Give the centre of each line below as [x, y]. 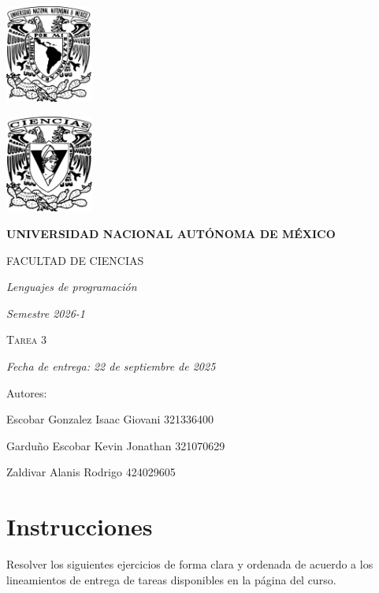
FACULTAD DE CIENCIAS [75, 260]
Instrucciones [80, 526]
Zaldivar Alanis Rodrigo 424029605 [91, 472]
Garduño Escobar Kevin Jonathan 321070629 [116, 445]
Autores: [27, 392]
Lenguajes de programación [72, 287]
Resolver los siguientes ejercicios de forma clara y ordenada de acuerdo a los [190, 564]
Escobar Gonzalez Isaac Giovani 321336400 [110, 419]
